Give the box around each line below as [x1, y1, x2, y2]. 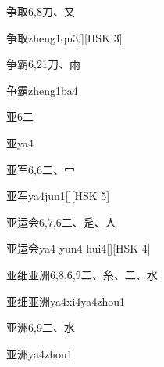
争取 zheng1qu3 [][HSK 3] [6, 29, 123, 45]
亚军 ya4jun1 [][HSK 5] [6, 187, 110, 204]
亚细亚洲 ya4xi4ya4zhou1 [6, 293, 126, 309]
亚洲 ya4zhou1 [6, 345, 73, 362]
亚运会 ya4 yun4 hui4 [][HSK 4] [6, 240, 151, 256]
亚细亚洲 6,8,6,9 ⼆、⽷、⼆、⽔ [6, 266, 158, 282]
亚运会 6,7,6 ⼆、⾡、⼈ [6, 213, 116, 230]
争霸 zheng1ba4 [6, 82, 78, 98]
